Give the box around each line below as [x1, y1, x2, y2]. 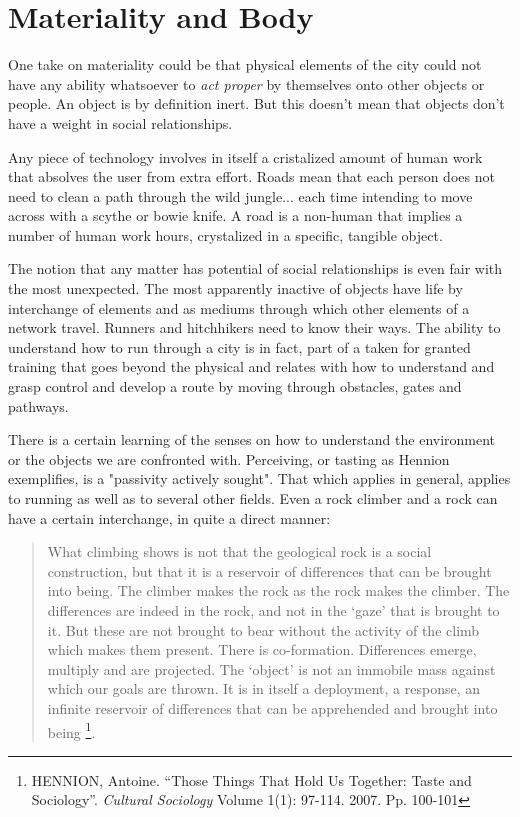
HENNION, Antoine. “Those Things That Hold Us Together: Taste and [31, 769, 472, 790]
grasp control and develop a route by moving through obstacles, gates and [8, 376, 462, 397]
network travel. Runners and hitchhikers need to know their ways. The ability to [8, 317, 501, 338]
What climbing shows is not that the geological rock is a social [47, 541, 432, 562]
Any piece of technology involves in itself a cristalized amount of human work [8, 146, 483, 167]
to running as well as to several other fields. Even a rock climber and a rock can [8, 488, 498, 508]
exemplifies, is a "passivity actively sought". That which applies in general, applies [8, 468, 511, 489]
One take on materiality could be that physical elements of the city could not [8, 54, 482, 75]
